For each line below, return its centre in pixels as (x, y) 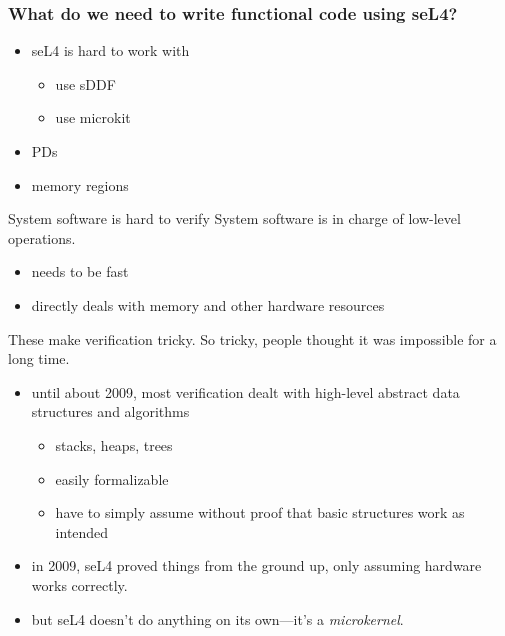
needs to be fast (80, 271)
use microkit (93, 117)
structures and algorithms (110, 411)
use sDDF (85, 83)
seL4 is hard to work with (110, 50)
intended (82, 531)
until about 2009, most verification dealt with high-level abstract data (245, 391)
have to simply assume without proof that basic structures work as (260, 512)
